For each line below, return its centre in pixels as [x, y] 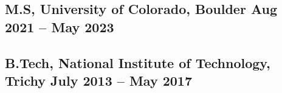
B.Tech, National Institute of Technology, [138, 62]
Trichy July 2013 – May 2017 [98, 80]
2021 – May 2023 [60, 26]
